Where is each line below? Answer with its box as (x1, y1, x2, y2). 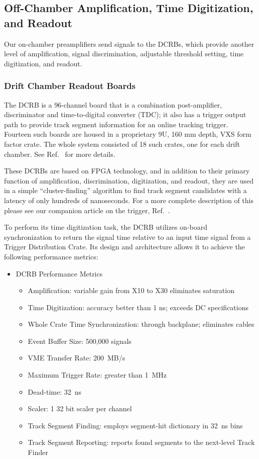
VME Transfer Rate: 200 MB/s (28, 352, 125, 363)
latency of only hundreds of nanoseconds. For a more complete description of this (4, 195, 253, 205)
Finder (28, 447, 48, 457)
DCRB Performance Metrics (16, 268, 103, 279)
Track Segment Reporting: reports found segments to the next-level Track (28, 437, 255, 447)
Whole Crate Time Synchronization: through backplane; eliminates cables (28, 319, 254, 329)
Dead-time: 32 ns (28, 386, 82, 397)
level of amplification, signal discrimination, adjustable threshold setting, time (4, 48, 244, 59)
